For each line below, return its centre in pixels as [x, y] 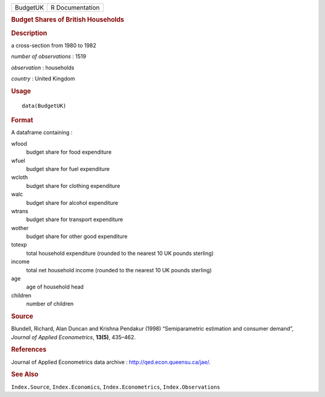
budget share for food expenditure [69, 152]
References [29, 349]
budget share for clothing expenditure [73, 186]
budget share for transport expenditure [75, 219]
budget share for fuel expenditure [68, 169]
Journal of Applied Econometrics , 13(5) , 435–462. [73, 337]
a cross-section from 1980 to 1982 [54, 45]
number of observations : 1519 [49, 57]
